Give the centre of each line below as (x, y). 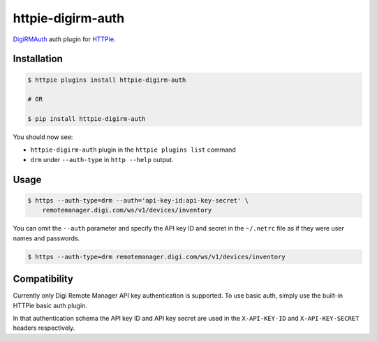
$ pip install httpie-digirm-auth (87, 119)
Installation (38, 59)
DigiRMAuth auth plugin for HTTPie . (64, 39)
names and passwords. (46, 238)
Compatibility (43, 279)
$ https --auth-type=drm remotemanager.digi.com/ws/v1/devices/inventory (156, 256)
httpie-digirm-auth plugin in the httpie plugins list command (133, 150)
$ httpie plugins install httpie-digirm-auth (107, 80)
